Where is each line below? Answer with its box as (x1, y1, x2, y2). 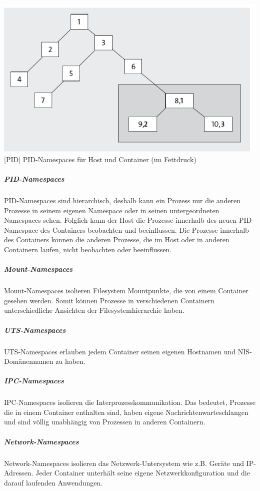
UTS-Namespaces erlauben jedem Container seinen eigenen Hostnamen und (4, 346, 236, 356)
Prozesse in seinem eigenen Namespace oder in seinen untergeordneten (4, 205, 219, 215)
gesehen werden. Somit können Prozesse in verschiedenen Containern (4, 295, 215, 305)
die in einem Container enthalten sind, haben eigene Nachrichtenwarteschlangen (4, 406, 248, 417)
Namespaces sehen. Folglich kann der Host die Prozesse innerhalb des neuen (4, 215, 237, 225)
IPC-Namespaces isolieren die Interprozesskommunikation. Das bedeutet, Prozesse (4, 397, 255, 407)
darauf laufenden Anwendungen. (4, 477, 103, 487)
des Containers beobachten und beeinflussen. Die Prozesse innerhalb (40, 224, 249, 235)
